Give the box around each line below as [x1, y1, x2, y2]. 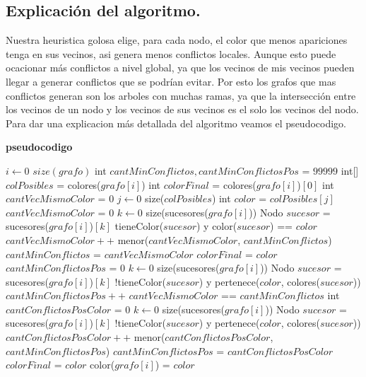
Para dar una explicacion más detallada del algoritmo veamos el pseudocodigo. [6, 115, 346, 130]
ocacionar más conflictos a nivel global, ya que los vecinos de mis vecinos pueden [6, 60, 355, 75]
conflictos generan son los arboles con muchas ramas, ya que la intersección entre [6, 88, 356, 103]
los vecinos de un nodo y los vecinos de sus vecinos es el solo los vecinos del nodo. [6, 102, 359, 117]
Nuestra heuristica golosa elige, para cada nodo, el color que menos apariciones [6, 33, 348, 47]
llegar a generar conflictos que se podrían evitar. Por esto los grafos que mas [6, 74, 336, 88]
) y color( [196, 219, 237, 233]
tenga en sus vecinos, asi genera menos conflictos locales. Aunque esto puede [6, 46, 336, 61]
